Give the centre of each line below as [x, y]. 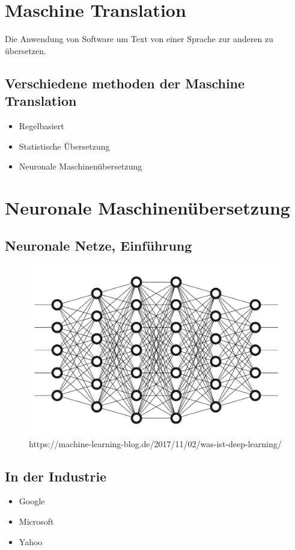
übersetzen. [26, 50]
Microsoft [36, 521]
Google [32, 501]
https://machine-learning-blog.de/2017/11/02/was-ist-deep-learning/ [155, 443]
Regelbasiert [41, 125]
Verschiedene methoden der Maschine [125, 83]
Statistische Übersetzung [64, 146]
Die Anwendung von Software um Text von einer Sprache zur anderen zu [139, 39]
